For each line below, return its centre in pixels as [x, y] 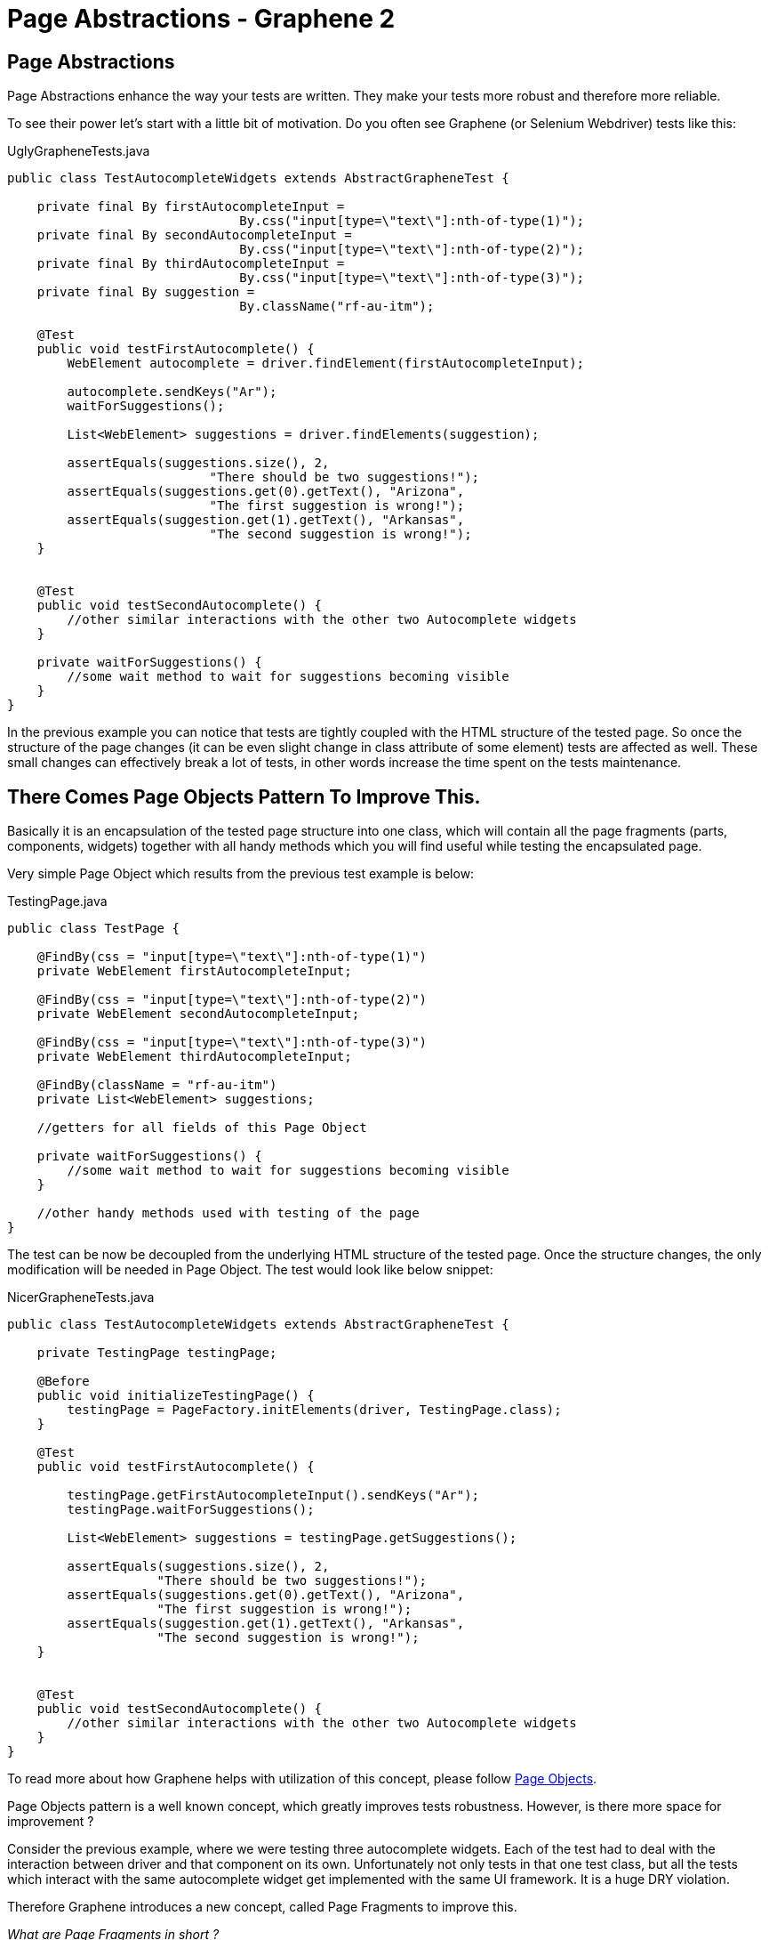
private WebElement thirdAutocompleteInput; [194, 1057]
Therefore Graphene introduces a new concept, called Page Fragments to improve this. [262, 1907]
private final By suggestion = [146, 292]
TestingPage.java [57, 901]
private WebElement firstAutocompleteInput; [194, 971]
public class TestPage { [93, 929]
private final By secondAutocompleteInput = [194, 235]
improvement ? [51, 1822]
